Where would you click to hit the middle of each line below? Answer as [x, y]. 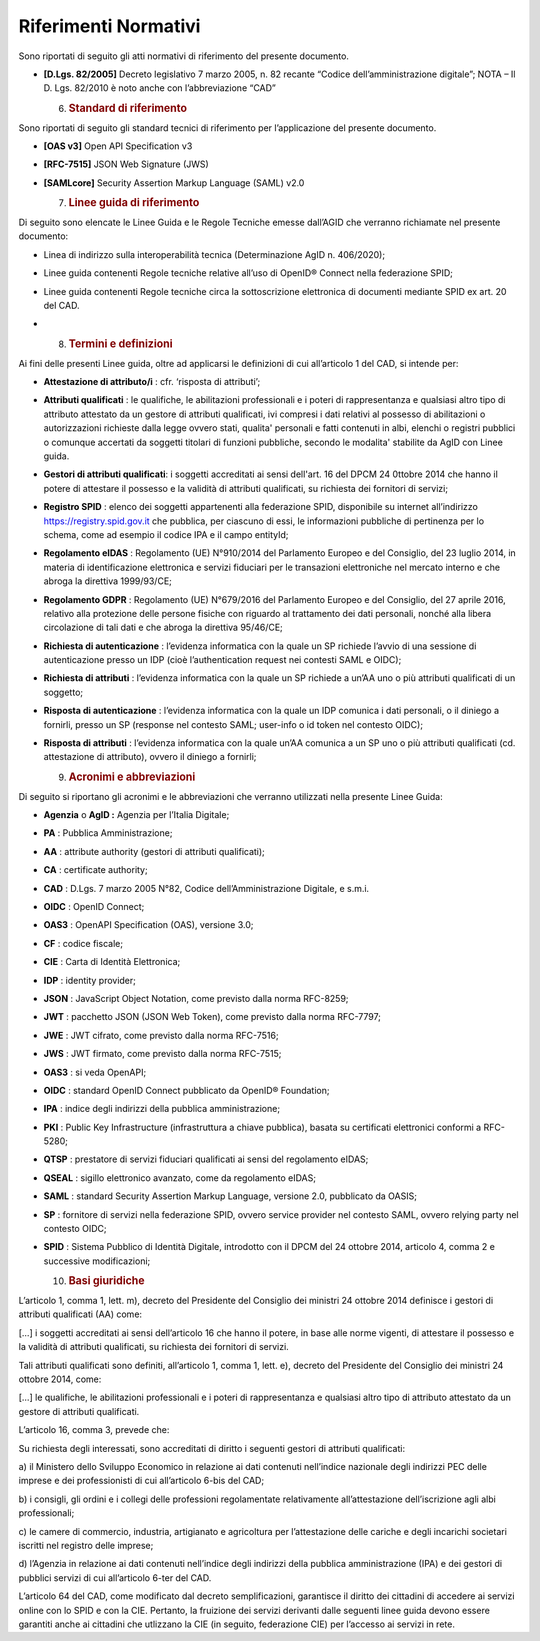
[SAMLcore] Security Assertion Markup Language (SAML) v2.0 [174, 182]
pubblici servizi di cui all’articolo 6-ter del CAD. [115, 1577]
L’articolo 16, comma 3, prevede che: [94, 1430]
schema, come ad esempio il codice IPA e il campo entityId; [166, 534]
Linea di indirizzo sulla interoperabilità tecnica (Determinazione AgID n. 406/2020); [214, 254]
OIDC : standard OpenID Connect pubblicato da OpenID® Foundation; [186, 1090]
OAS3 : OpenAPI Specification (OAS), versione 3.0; [148, 925]
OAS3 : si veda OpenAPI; [95, 1072]
